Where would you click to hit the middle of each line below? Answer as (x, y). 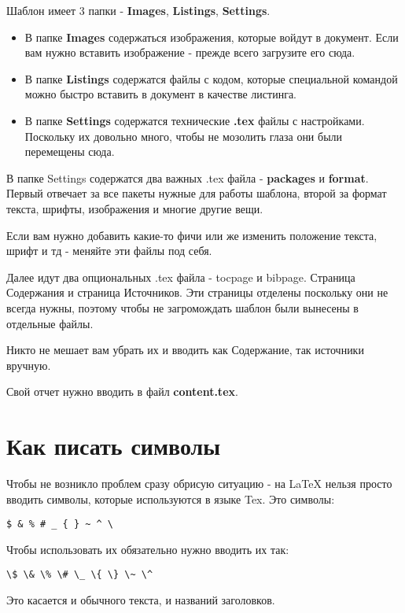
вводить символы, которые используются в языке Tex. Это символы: (171, 499)
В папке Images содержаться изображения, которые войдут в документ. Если (212, 37)
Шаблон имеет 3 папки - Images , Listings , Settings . (138, 10)
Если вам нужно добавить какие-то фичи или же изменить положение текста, (192, 235)
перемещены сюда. (70, 151)
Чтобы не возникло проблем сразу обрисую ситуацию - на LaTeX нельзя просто (199, 483)
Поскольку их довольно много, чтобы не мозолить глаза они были (184, 136)
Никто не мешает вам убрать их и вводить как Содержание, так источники (185, 350)
